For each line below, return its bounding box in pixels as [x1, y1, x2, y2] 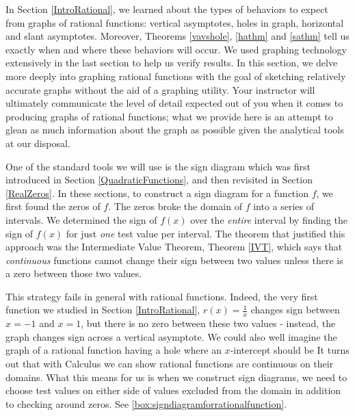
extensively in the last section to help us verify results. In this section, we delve [5, 55, 338, 70]
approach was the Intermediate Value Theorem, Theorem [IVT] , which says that [5, 239, 343, 254]
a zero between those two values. [5, 266, 142, 281]
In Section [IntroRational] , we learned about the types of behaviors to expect [5, 2, 328, 16]
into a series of [253, 199, 315, 213]
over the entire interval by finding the [190, 212, 348, 226]
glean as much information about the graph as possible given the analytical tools [5, 122, 344, 137]
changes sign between [250, 302, 340, 317]
